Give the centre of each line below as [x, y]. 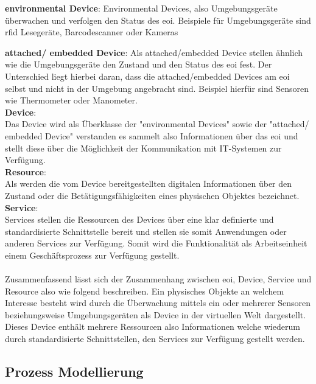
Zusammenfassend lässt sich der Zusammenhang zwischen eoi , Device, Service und [158, 279]
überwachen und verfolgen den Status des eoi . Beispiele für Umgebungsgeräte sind [158, 20]
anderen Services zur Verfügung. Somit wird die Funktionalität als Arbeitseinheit [156, 243]
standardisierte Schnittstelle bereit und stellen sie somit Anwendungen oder [146, 231]
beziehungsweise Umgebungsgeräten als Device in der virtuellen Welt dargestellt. [156, 314]
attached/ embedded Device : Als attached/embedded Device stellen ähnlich [154, 52]
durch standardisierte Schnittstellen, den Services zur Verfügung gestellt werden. [155, 339]
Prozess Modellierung [74, 372]
